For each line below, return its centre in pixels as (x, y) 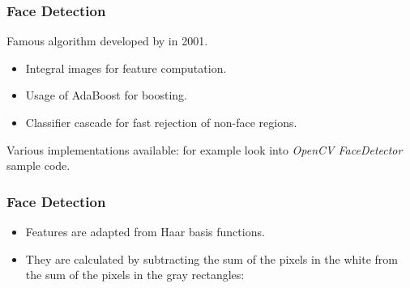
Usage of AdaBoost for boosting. (106, 95)
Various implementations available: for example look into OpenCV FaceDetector (205, 149)
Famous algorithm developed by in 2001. (107, 41)
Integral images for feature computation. (126, 68)
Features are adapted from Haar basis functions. (145, 231)
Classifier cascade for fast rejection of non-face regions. (161, 122)
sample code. (38, 165)
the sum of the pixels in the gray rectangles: (135, 275)
